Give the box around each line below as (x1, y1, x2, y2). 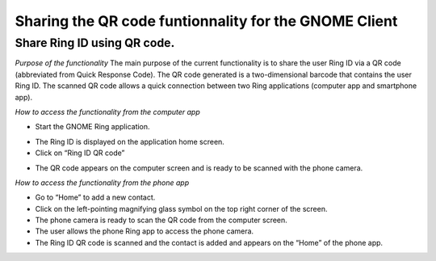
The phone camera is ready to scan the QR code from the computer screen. (35, 215, 288, 225)
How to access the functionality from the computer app (15, 107, 201, 116)
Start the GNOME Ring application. (35, 122, 150, 132)
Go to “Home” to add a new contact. (35, 192, 156, 202)
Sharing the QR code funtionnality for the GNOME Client (15, 12, 398, 30)
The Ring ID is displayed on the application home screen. (35, 137, 225, 146)
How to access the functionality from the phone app (15, 178, 190, 187)
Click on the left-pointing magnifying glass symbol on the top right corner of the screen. (35, 204, 328, 213)
